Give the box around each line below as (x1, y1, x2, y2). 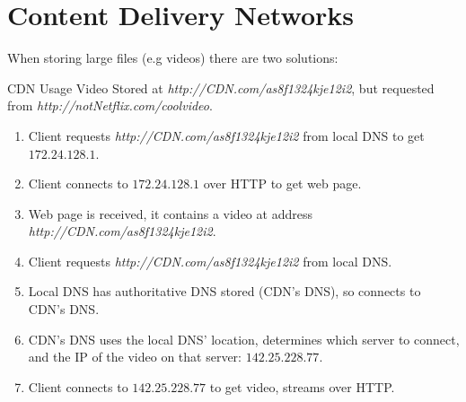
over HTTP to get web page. (203, 174, 362, 193)
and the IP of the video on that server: (28, 347, 242, 366)
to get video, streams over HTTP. (209, 377, 395, 396)
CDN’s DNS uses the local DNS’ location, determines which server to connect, (28, 329, 460, 348)
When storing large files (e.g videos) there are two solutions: (7, 48, 339, 67)
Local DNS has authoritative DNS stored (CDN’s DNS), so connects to (28, 282, 421, 301)
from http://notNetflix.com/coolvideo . (7, 96, 213, 115)
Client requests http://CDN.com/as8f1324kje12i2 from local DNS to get (28, 126, 425, 144)
